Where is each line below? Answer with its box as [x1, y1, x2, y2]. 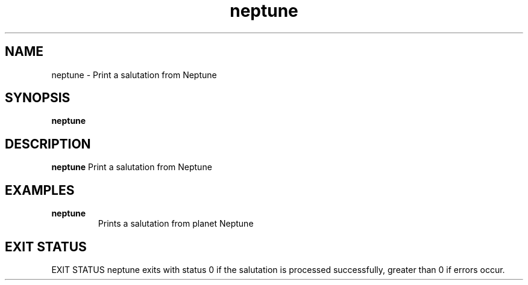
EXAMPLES [5, 182, 75, 198]
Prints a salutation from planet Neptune [98, 218, 254, 229]
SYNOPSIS [5, 90, 71, 106]
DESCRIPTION [5, 136, 91, 152]
